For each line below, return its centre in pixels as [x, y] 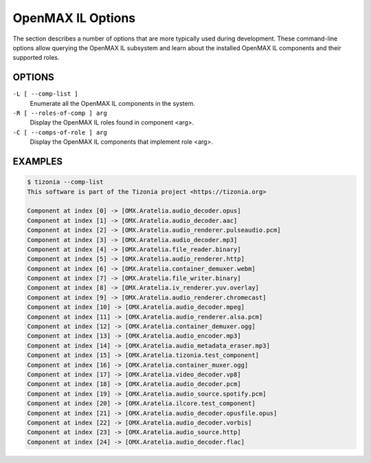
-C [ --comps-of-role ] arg [60, 132]
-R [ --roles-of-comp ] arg [60, 113]
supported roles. [36, 58]
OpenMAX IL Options [74, 18]
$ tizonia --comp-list [65, 182]
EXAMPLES [38, 161]
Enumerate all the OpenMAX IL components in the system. [112, 103]
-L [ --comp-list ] [45, 94]
